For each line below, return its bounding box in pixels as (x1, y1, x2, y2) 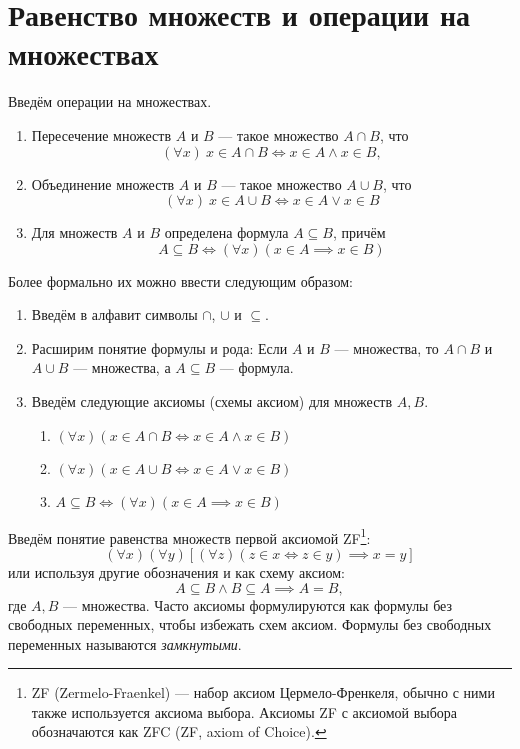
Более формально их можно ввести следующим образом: (8, 270, 353, 291)
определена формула (164, 222, 289, 243)
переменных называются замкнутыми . (8, 633, 242, 654)
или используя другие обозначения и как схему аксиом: (8, 561, 345, 582)
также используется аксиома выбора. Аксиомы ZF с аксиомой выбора (31, 701, 458, 722)
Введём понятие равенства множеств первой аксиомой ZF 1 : (8, 524, 371, 548)
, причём (332, 222, 386, 243)
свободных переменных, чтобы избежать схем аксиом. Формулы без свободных (8, 614, 492, 635)
